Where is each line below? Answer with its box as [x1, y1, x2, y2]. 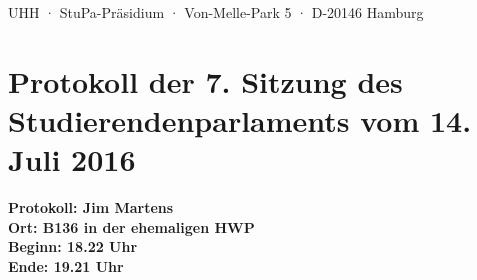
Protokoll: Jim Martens [8, 197, 174, 218]
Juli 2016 [8, 139, 136, 180]
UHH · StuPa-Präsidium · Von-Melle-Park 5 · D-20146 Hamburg [8, 2, 424, 22]
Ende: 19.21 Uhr [8, 255, 124, 276]
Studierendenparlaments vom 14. [8, 99, 472, 140]
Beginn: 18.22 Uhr [8, 236, 138, 257]
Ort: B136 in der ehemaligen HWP [8, 216, 255, 237]
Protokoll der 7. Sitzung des [8, 60, 403, 101]
